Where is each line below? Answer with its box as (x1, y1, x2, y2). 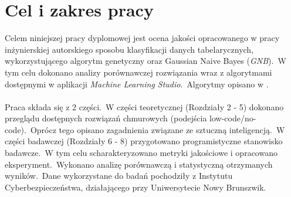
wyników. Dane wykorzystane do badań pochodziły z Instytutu (5, 169, 233, 182)
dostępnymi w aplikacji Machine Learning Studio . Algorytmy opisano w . (5, 77, 269, 90)
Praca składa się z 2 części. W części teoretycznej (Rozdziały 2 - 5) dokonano (5, 100, 284, 113)
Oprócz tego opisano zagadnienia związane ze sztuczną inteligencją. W (30, 123, 285, 135)
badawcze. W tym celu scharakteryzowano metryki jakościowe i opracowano (5, 147, 278, 159)
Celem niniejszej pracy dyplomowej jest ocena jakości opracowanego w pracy (5, 32, 280, 44)
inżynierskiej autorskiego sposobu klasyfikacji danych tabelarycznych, (5, 43, 254, 55)
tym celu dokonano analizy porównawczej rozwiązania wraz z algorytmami (5, 66, 272, 78)
